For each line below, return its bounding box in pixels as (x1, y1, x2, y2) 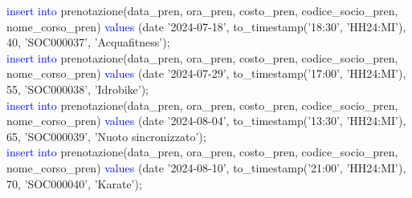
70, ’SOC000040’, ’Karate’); (6, 175, 142, 192)
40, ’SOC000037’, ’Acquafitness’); (6, 34, 170, 51)
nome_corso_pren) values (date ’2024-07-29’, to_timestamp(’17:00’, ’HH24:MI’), (6, 65, 406, 82)
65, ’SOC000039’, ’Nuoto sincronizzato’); (6, 127, 206, 144)
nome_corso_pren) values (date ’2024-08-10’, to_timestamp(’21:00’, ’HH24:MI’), (6, 159, 406, 176)
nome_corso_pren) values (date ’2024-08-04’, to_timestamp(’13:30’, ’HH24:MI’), (6, 112, 406, 129)
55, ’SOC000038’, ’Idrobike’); (6, 80, 149, 97)
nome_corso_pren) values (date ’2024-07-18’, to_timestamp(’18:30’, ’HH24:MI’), (6, 18, 406, 34)
